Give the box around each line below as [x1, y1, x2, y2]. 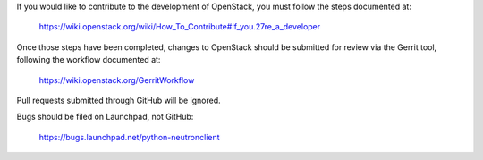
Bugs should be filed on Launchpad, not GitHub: [16, 112, 194, 122]
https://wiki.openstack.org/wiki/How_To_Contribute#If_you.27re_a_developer [38, 21, 321, 32]
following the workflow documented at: [16, 55, 161, 65]
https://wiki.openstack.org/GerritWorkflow [38, 74, 195, 85]
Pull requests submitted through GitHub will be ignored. [16, 95, 221, 105]
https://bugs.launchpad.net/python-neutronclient [38, 131, 220, 142]
